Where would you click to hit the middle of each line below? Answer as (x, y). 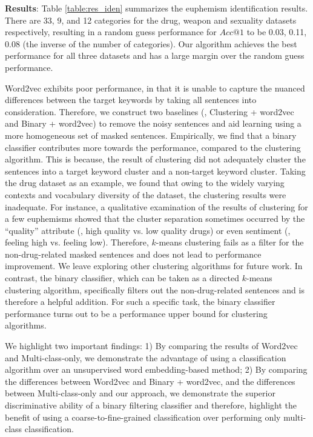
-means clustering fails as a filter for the (230, 242)
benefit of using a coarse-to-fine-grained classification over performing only (143, 417)
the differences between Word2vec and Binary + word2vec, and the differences (150, 381)
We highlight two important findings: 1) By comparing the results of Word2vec (151, 346)
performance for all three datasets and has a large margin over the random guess (155, 55)
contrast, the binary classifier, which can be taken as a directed (122, 278)
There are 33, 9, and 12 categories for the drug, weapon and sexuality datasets (151, 20)
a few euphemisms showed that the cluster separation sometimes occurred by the (155, 218)
